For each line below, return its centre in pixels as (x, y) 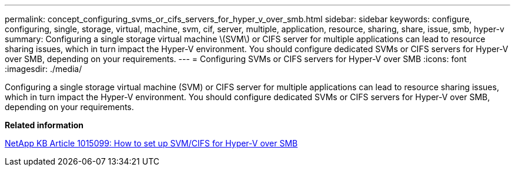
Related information (44, 125)
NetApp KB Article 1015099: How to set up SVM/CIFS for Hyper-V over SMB (151, 143)
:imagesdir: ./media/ (44, 69)
